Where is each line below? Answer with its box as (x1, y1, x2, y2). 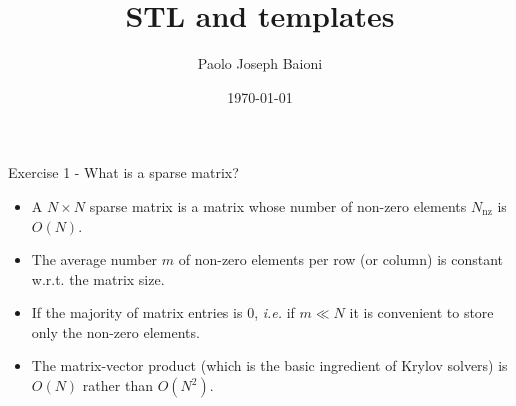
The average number (31, 249, 158, 270)
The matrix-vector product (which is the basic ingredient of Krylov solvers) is (31, 355, 508, 376)
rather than (82, 375, 153, 396)
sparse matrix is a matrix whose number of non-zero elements (89, 195, 467, 216)
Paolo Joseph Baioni (197, 53, 323, 74)
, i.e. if (254, 302, 295, 323)
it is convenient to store (349, 302, 494, 323)
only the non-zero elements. (31, 321, 200, 342)
